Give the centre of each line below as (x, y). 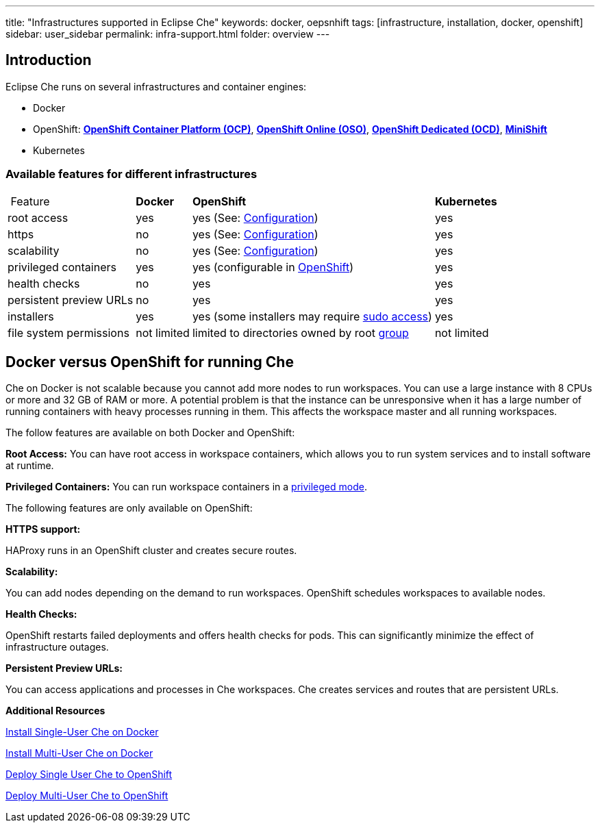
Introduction (49, 60)
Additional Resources (55, 711)
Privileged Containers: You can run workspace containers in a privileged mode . (186, 487)
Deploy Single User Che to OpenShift (89, 775)
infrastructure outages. (57, 647)
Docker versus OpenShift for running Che (150, 362)
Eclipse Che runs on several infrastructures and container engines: (156, 86)
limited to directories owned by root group (300, 333)
